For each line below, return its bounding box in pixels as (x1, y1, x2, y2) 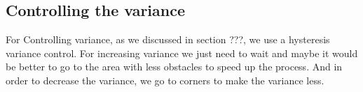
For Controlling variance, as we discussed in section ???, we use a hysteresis (6, 32, 330, 47)
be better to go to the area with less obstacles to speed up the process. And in (6, 59, 343, 74)
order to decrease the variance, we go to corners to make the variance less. (6, 72, 324, 87)
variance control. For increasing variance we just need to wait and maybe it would (6, 45, 358, 60)
